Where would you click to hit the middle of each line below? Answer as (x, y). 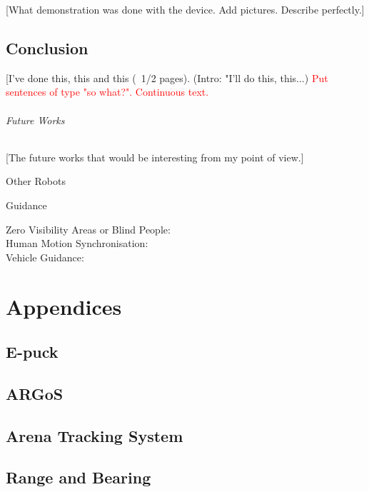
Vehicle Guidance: (45, 257)
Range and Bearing (79, 477)
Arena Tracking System (95, 435)
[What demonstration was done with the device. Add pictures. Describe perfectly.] (185, 9)
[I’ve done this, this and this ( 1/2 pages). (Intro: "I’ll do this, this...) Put (167, 77)
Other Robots (36, 181)
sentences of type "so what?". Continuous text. (107, 92)
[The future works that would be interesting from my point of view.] (155, 157)
